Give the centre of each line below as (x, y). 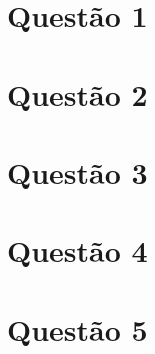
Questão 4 (77, 250)
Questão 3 (77, 171)
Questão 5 (77, 328)
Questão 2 (77, 93)
